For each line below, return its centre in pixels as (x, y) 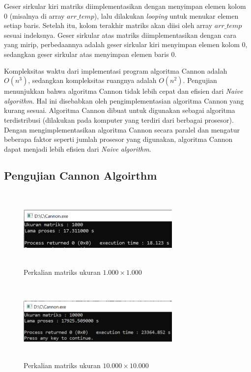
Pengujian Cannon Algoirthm (81, 175)
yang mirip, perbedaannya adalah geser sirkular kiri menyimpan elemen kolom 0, (126, 44)
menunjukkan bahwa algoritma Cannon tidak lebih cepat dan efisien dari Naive (124, 91)
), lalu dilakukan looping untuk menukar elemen (166, 15)
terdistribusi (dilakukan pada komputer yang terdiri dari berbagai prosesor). (119, 120)
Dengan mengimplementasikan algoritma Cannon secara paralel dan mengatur (122, 129)
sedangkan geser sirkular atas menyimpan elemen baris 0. (90, 54)
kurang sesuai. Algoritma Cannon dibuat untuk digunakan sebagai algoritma (120, 110)
